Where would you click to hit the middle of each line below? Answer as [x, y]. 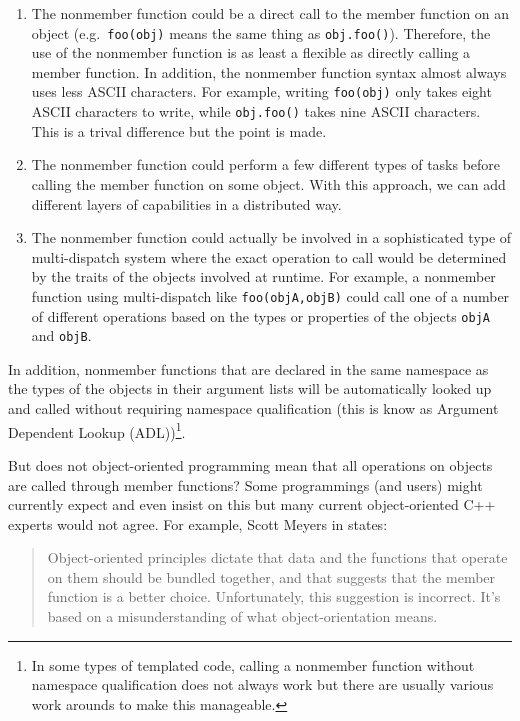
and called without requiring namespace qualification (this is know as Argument [253, 408]
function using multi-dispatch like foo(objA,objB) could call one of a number [270, 295]
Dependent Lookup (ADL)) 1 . [97, 430]
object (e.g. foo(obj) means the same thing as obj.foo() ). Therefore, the [261, 32]
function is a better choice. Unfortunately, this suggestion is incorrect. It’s [274, 596]
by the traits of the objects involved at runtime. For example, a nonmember [263, 276]
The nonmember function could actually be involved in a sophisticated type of [271, 237]
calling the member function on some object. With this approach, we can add [268, 183]
